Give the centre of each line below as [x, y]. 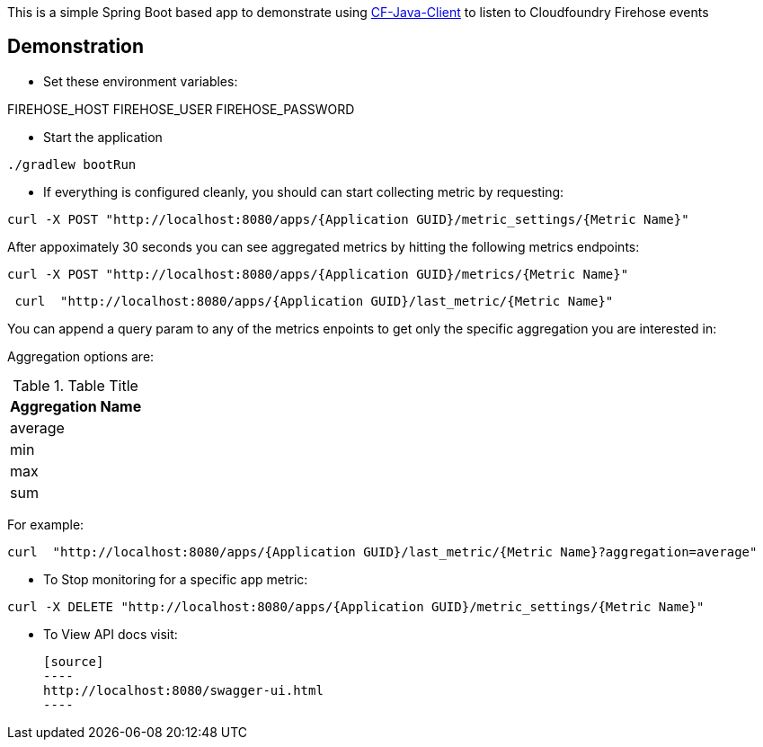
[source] [74, 661]
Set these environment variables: [141, 81]
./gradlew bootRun [72, 164]
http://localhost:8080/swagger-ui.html [183, 690]
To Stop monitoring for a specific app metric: [176, 579]
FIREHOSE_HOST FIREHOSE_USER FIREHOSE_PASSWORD [181, 109]
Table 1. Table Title [75, 385]
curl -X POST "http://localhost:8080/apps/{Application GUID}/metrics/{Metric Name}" [318, 274]
